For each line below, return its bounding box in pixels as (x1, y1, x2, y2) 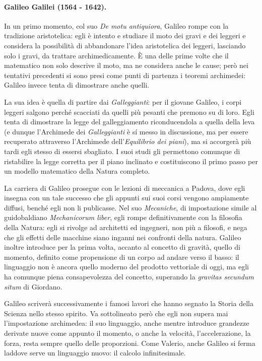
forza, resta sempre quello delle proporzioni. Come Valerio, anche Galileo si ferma (4, 337, 255, 348)
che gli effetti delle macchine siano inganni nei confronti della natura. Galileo (4, 232, 241, 242)
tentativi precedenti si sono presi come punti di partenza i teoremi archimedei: (4, 69, 246, 80)
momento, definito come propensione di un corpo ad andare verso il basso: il (4, 251, 239, 262)
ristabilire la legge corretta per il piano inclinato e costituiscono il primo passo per (4, 156, 258, 166)
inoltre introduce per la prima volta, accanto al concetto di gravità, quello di (4, 242, 240, 252)
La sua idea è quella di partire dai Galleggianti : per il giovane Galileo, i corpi (4, 96, 242, 107)
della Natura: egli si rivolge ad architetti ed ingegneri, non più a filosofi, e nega (4, 222, 247, 233)
